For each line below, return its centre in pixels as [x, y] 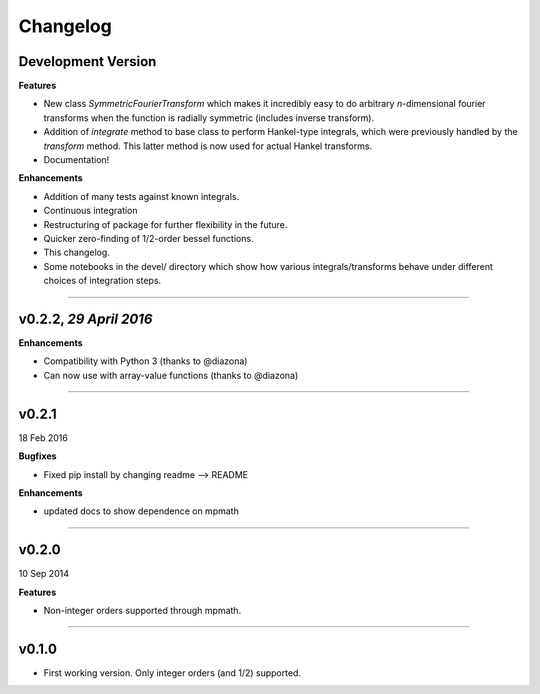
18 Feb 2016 [43, 437]
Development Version [87, 61]
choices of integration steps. [102, 281]
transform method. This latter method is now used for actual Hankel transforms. [208, 146]
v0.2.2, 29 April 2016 [85, 318]
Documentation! [76, 160]
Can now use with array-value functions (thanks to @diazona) [171, 375]
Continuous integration [91, 211]
